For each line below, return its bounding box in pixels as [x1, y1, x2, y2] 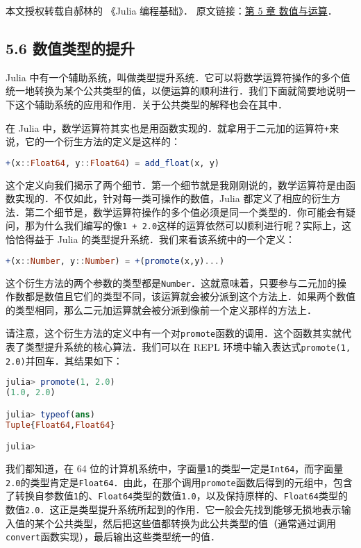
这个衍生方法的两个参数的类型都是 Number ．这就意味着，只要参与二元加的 [6, 275, 337, 290]
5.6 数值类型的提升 [6, 37, 135, 58]
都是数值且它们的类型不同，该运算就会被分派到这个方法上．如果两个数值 [24, 289, 355, 304]
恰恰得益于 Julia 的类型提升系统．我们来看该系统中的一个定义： [6, 232, 296, 247]
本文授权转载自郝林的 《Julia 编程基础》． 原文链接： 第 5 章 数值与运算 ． [6, 3, 337, 17]
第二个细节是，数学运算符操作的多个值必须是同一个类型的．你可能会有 [24, 204, 346, 219]
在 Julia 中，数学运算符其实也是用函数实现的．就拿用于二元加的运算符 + [6, 120, 330, 135]
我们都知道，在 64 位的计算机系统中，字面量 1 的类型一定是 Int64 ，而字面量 [6, 461, 344, 476]
